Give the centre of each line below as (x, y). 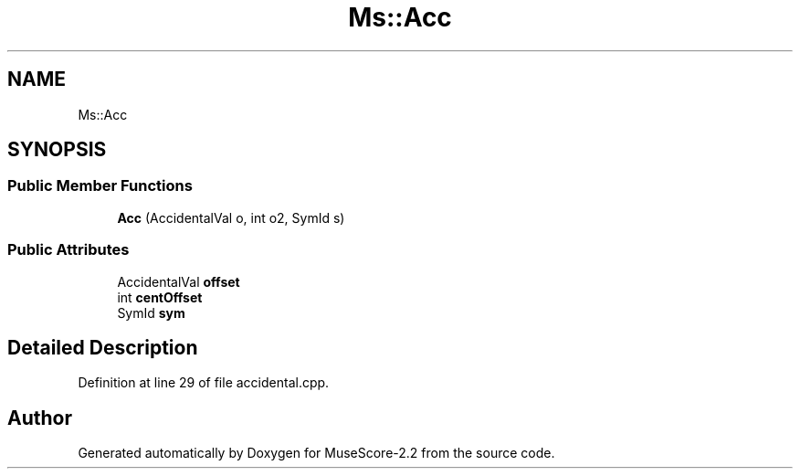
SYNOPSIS (57, 150)
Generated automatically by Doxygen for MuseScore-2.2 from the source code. (316, 453)
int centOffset (160, 297)
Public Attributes (68, 250)
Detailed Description (103, 347)
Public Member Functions (100, 186)
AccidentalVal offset (179, 281)
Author (40, 418)
